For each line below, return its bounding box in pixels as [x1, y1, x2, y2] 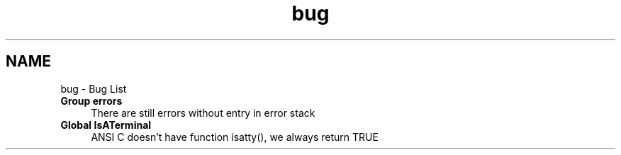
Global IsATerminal [60, 118, 152, 131]
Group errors [60, 94, 123, 107]
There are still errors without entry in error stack [91, 106, 315, 119]
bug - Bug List [60, 82, 127, 95]
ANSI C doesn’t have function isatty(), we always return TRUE [91, 130, 379, 143]
